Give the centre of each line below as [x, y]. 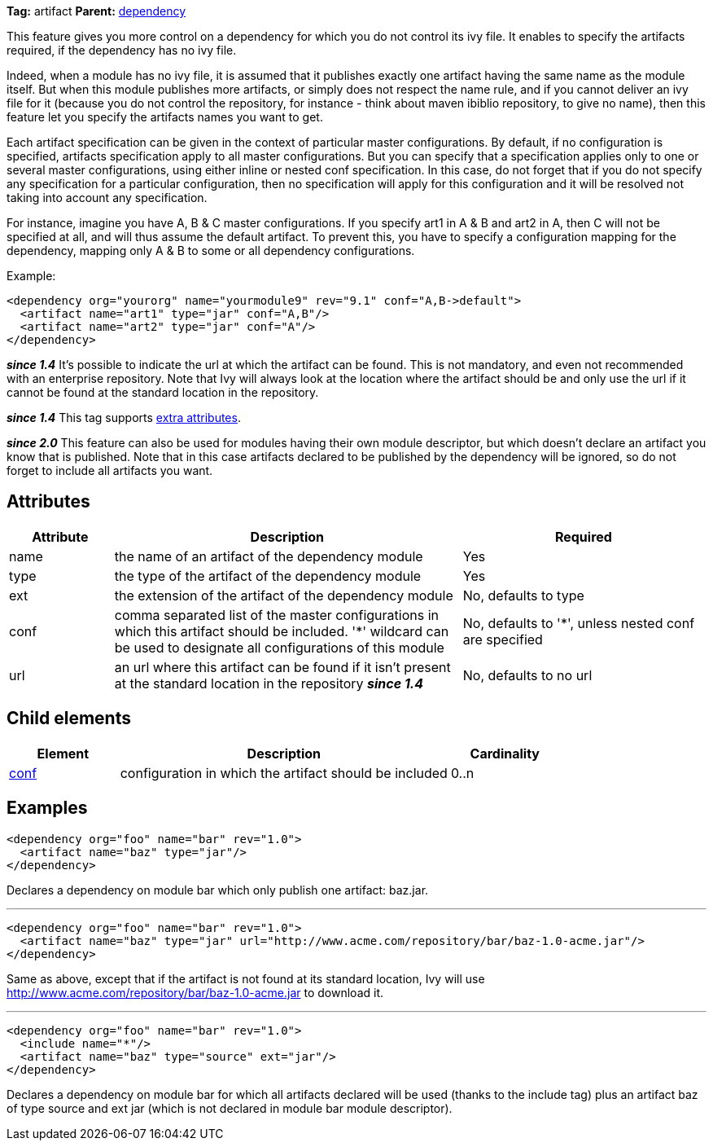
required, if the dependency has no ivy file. [122, 50]
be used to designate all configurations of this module [279, 647]
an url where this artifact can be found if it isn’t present [282, 667]
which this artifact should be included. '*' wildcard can [282, 631]
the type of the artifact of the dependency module [268, 576]
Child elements [69, 719]
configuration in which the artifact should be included [284, 773]
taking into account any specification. [107, 198]
